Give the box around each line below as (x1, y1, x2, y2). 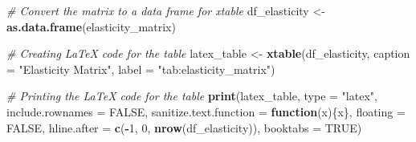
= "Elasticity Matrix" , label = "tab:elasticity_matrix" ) (6, 60, 275, 77)
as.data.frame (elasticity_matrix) (6, 18, 176, 34)
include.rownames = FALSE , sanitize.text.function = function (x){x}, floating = (6, 103, 406, 120)
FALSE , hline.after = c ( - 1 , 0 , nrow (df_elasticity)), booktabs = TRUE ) (6, 119, 362, 136)
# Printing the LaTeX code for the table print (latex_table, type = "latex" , (6, 87, 377, 104)
